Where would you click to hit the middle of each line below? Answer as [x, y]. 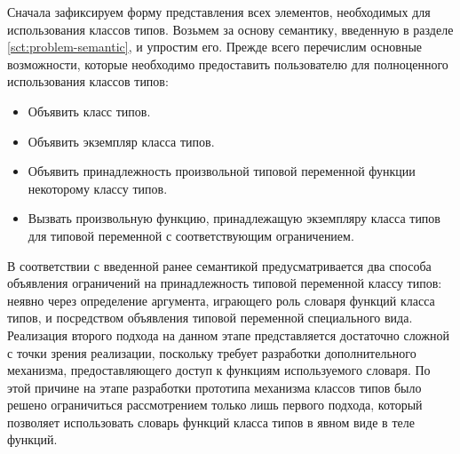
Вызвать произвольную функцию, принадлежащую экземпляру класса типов [234, 218]
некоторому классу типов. [98, 188]
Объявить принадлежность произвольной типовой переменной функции [222, 171]
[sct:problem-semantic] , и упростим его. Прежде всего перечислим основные [215, 47]
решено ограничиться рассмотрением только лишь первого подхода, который [215, 405]
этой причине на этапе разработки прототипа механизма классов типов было [214, 387]
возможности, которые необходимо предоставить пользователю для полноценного [228, 64]
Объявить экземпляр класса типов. [121, 141]
